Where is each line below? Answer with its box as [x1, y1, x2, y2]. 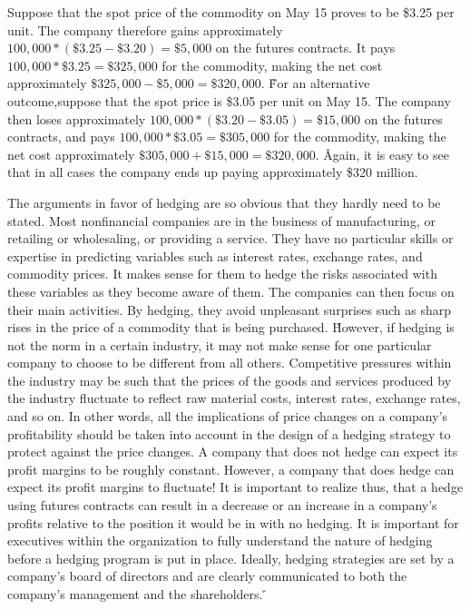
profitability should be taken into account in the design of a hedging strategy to [7, 424, 451, 443]
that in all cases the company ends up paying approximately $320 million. [7, 162, 418, 182]
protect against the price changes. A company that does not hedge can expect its [7, 442, 458, 461]
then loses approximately [7, 109, 146, 128]
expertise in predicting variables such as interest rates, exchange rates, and [7, 246, 423, 265]
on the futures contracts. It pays [215, 38, 396, 57]
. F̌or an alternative [260, 74, 370, 93]
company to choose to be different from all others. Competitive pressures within [7, 353, 452, 372]
